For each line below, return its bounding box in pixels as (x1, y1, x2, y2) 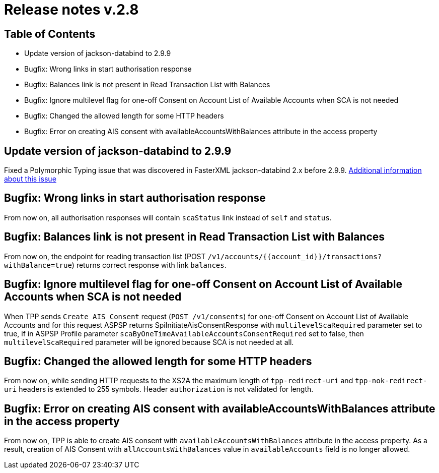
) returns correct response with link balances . (71, 260, 227, 269)
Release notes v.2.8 (4, 1, 139, 18)
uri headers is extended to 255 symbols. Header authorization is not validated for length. (4, 385, 314, 394)
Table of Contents (4, 27, 96, 40)
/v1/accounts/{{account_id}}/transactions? (207, 252, 382, 261)
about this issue (4, 174, 56, 184)
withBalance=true (4, 261, 72, 269)
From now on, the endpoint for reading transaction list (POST (4, 252, 206, 261)
